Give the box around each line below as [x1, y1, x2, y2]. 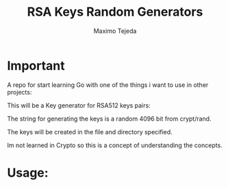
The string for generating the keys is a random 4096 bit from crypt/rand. [7, 114, 212, 123]
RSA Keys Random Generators [27, 4, 203, 20]
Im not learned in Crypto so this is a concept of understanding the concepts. [7, 141, 223, 149]
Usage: [7, 165, 49, 180]
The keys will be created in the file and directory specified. [7, 127, 173, 136]
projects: [7, 88, 32, 96]
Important [7, 58, 65, 73]
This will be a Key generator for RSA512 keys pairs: [7, 101, 151, 110]
